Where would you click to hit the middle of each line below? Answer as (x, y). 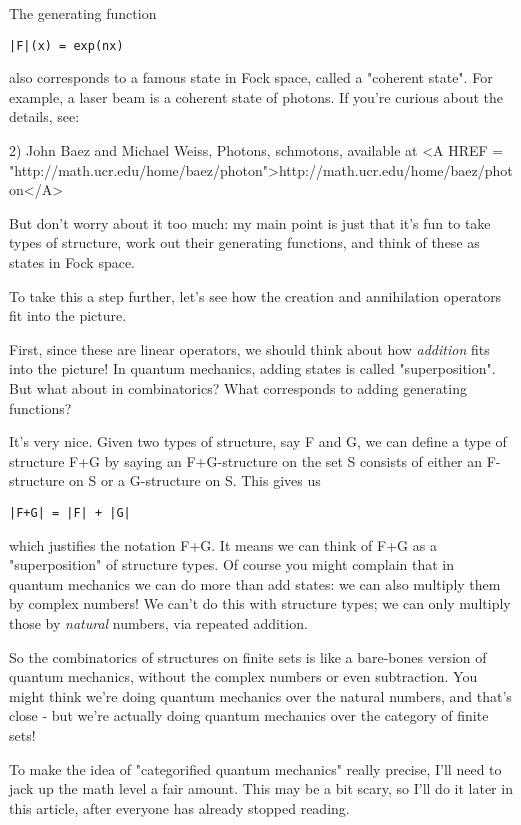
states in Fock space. (72, 262)
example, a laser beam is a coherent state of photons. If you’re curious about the (256, 96)
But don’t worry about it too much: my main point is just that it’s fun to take (250, 222)
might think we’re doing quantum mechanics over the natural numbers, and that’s (260, 695)
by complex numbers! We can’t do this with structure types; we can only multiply (260, 603)
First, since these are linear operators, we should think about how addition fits (249, 348)
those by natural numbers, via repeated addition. (158, 622)
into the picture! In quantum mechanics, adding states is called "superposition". (252, 368)
